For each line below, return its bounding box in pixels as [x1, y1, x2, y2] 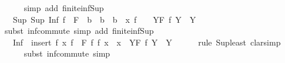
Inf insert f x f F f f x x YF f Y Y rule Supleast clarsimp [12, 36, 281, 48]
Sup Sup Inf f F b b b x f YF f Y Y [12, 13, 196, 25]
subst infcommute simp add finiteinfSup [4, 24, 154, 37]
